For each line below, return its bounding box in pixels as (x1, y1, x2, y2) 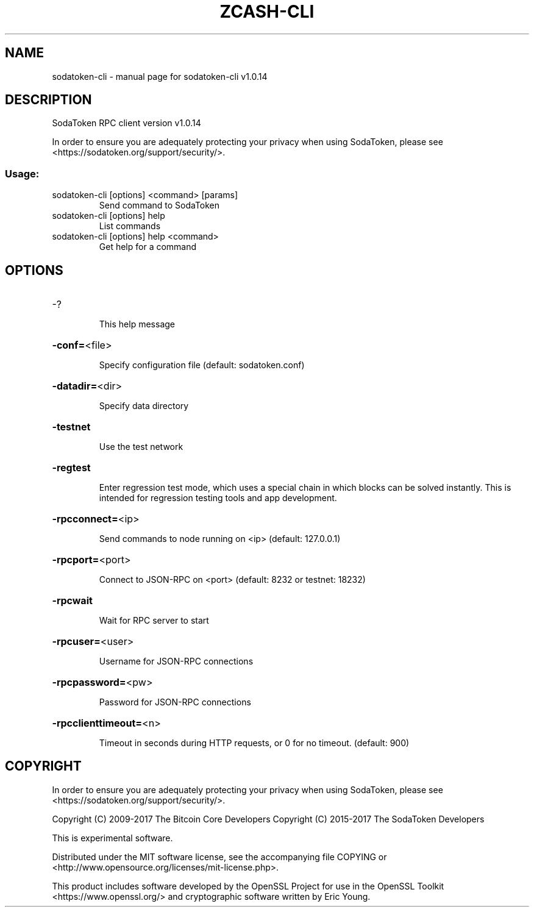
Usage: (5, 167, 40, 180)
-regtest (52, 461, 91, 474)
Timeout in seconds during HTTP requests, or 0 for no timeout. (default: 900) (99, 738, 410, 749)
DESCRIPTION (5, 92, 92, 108)
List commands (99, 221, 161, 232)
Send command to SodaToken (99, 200, 220, 211)
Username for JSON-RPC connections (99, 656, 254, 667)
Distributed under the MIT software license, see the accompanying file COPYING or (52, 851, 387, 862)
